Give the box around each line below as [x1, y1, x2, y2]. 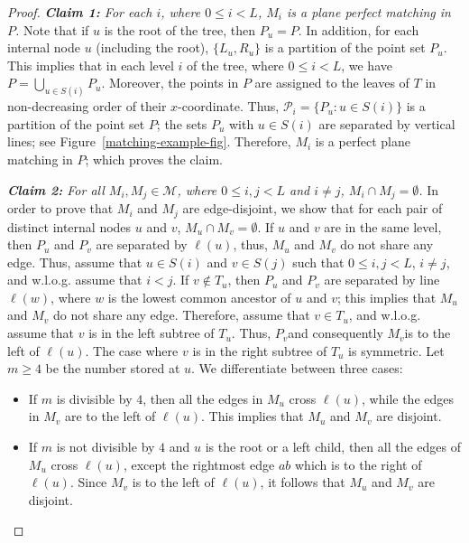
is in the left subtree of [88, 323, 215, 342]
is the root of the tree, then [104, 20, 256, 39]
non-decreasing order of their [7, 97, 167, 116]
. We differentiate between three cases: [191, 359, 403, 378]
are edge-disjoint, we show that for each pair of [182, 199, 443, 218]
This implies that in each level [7, 55, 174, 74]
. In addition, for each [298, 20, 419, 39]
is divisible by [56, 389, 133, 407]
